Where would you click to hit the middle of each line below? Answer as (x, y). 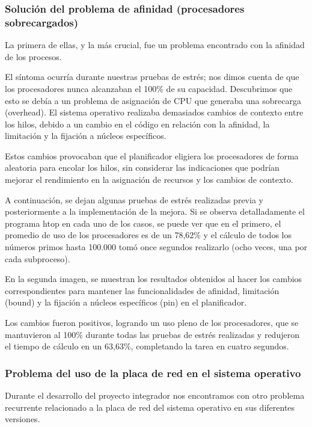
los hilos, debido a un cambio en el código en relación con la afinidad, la (137, 124)
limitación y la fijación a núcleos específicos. (86, 136)
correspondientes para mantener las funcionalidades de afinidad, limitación (142, 290)
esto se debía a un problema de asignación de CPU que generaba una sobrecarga (153, 100)
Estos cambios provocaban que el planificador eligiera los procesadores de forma (152, 155)
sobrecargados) (42, 22)
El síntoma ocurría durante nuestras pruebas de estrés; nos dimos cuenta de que (152, 77)
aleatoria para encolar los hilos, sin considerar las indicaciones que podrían (142, 167)
